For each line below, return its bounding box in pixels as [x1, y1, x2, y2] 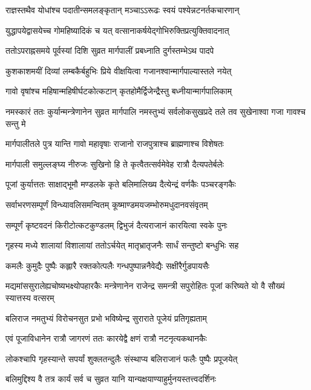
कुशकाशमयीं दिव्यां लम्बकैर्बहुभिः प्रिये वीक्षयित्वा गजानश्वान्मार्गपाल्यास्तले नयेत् [5, 64, 232, 77]
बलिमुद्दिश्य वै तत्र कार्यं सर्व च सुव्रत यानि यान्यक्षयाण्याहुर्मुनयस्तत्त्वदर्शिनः [5, 372, 217, 385]
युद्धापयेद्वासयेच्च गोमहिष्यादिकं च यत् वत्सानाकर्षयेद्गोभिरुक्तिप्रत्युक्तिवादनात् [5, 24, 229, 36]
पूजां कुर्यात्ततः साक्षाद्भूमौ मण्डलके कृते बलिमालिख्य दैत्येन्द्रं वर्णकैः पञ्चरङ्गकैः [5, 178, 236, 190]
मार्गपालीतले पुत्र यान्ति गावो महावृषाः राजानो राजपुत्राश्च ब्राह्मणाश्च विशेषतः [5, 137, 224, 150]
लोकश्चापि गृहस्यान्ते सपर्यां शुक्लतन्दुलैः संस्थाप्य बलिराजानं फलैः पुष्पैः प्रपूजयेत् [5, 352, 238, 365]
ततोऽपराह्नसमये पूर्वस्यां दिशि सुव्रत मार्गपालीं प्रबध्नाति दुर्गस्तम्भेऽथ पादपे [5, 44, 214, 57]
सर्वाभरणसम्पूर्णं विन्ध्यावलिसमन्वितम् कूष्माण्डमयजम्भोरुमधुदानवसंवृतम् [5, 198, 208, 210]
